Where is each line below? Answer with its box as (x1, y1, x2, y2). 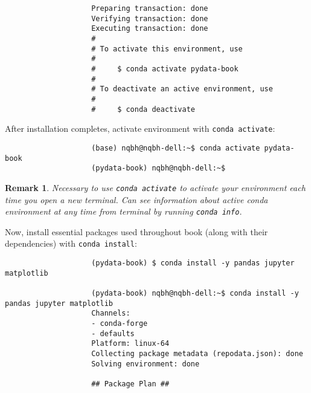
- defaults (91, 329, 135, 338)
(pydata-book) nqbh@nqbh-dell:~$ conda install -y (91, 288, 299, 297)
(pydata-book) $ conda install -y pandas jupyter (91, 259, 295, 267)
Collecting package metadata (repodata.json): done (91, 349, 303, 358)
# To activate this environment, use (91, 44, 243, 53)
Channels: (91, 309, 130, 318)
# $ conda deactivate (91, 105, 195, 114)
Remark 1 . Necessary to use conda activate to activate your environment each (5, 181, 306, 193)
